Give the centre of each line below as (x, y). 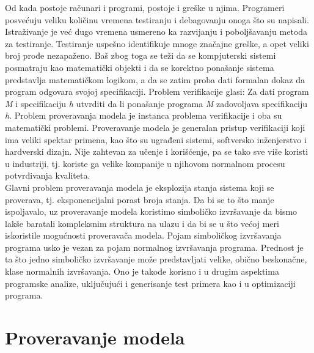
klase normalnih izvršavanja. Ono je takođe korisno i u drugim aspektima (142, 271)
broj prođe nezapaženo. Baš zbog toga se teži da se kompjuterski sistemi (141, 55)
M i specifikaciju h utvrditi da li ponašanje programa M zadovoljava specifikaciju (156, 103)
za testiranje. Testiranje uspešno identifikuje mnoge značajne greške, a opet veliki (157, 43)
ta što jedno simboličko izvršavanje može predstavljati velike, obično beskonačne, (156, 259)
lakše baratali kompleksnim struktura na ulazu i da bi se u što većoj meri (142, 223)
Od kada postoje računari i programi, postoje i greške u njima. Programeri (145, 7)
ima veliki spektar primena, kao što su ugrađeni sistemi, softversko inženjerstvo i (156, 139)
